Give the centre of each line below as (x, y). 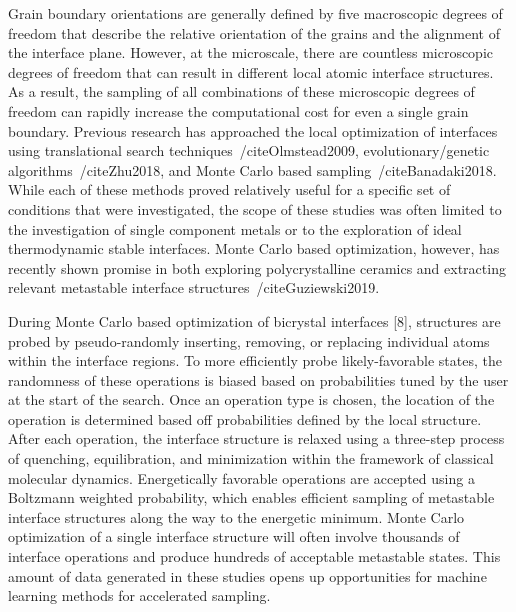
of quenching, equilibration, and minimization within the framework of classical (251, 458)
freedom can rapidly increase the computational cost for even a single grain (238, 110)
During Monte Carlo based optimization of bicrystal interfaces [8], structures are (254, 320)
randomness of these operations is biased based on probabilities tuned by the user (258, 379)
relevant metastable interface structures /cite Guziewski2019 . (194, 287)
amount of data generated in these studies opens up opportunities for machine (247, 575)
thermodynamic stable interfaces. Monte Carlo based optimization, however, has (254, 248)
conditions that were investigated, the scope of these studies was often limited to (255, 208)
